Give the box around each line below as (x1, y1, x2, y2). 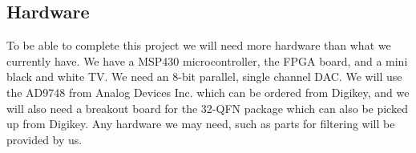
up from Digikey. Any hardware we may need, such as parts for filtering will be (6, 115, 395, 132)
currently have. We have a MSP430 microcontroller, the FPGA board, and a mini (6, 52, 408, 69)
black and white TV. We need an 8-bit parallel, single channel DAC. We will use (6, 68, 402, 85)
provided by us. (6, 131, 83, 147)
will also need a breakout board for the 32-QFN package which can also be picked (6, 99, 408, 116)
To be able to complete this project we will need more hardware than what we (6, 37, 391, 54)
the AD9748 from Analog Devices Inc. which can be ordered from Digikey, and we (6, 83, 410, 100)
